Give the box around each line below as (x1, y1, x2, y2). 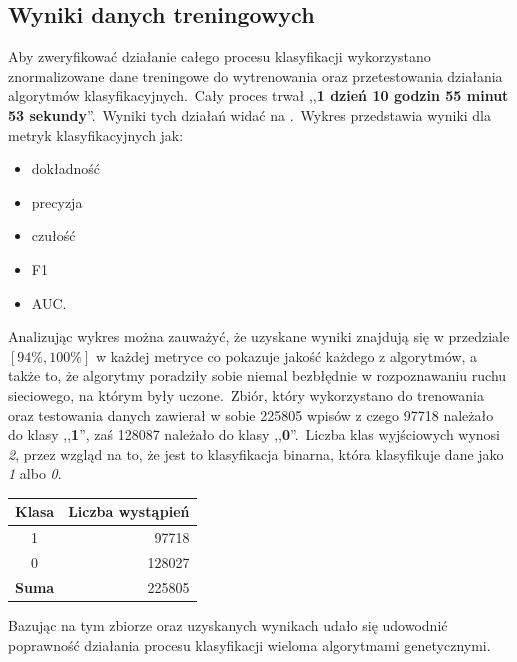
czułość (31, 225, 76, 246)
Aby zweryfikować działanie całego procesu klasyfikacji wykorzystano (8, 46, 431, 67)
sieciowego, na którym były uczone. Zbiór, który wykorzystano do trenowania (8, 384, 484, 405)
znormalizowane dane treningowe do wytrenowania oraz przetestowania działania (8, 65, 503, 86)
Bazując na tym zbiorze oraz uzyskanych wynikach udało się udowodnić (8, 615, 448, 636)
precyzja (31, 191, 83, 212)
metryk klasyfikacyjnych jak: (8, 124, 184, 145)
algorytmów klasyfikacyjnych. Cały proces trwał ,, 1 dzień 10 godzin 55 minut (8, 85, 509, 106)
